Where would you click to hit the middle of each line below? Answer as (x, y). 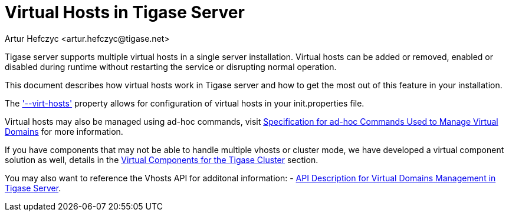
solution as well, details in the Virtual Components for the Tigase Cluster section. (162, 159)
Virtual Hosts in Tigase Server (125, 12)
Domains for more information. (64, 131)
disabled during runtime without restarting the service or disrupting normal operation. (171, 67)
